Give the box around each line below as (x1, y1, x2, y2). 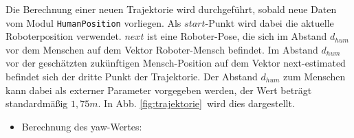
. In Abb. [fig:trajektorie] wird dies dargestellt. (98, 96, 295, 111)
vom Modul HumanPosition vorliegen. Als (5, 15, 181, 30)
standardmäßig (5, 96, 68, 111)
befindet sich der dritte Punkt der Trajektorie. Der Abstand (5, 69, 258, 84)
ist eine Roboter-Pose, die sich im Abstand (147, 29, 327, 43)
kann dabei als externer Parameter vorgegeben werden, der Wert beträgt (5, 82, 312, 97)
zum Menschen (283, 69, 346, 84)
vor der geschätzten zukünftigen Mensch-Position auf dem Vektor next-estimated (5, 56, 346, 70)
